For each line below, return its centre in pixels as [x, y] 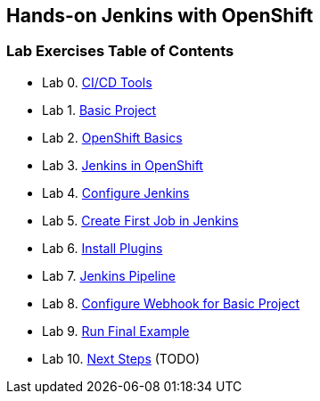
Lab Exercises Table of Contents [120, 51]
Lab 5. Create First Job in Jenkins [140, 220]
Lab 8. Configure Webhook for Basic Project [171, 303]
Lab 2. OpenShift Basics [112, 137]
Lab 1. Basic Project [99, 110]
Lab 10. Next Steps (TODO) [121, 358]
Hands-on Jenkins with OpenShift [160, 16]
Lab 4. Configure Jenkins [116, 192]
